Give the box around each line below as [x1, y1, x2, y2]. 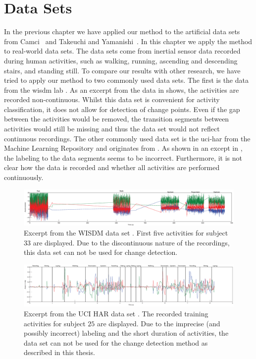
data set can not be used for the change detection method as [24, 337, 208, 348]
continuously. [4, 172, 44, 182]
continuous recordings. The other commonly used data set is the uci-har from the [4, 133, 251, 143]
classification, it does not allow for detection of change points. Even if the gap [4, 104, 240, 114]
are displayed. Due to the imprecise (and [97, 318, 220, 328]
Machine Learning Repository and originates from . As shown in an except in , [4, 143, 243, 153]
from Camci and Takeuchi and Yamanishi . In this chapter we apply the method [4, 36, 253, 46]
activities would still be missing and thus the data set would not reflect [4, 123, 220, 134]
